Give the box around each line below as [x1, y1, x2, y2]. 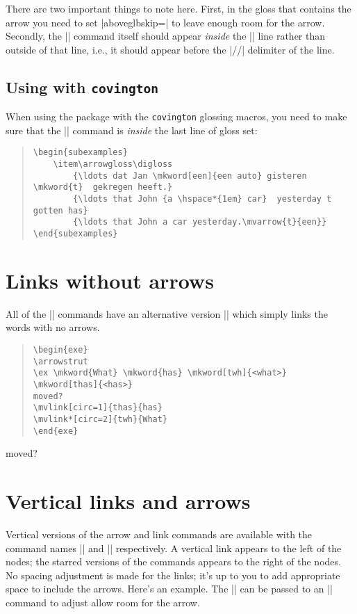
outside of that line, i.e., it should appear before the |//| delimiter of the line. [6, 42, 335, 56]
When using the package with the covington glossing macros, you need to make [6, 109, 347, 124]
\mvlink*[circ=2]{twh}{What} [33, 414, 168, 424]
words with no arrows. [6, 320, 100, 334]
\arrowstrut [33, 356, 88, 366]
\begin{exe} [33, 344, 88, 355]
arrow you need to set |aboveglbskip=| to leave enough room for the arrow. [6, 15, 325, 29]
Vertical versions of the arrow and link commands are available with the [6, 526, 313, 541]
